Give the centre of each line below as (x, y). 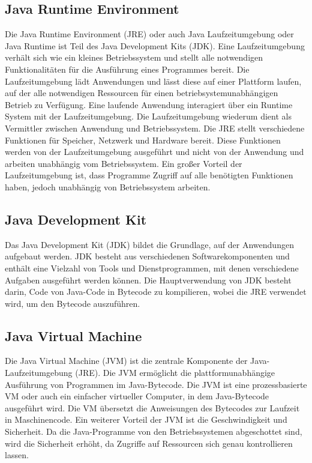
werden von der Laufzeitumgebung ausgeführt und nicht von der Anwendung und (154, 152)
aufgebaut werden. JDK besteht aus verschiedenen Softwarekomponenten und (147, 256)
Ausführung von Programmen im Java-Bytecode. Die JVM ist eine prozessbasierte (156, 384)
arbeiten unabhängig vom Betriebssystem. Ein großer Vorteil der (124, 163)
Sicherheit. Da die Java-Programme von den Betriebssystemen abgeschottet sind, (154, 431)
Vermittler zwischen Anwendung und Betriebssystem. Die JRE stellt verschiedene (155, 128)
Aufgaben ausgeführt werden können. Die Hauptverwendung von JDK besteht (148, 280)
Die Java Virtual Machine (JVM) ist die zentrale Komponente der (126, 361)
